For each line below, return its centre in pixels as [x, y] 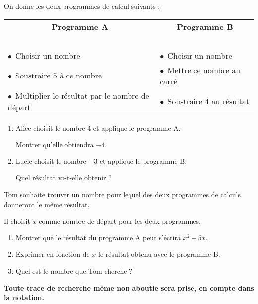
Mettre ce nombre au [204, 70]
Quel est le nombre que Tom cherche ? [74, 270]
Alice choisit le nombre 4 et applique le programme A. [98, 127]
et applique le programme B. [143, 161]
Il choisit [17, 221]
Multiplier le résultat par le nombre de [82, 95]
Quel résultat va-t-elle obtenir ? [64, 178]
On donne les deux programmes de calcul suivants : [82, 6]
